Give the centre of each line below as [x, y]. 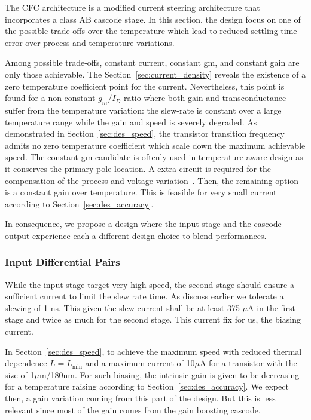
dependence [26, 363]
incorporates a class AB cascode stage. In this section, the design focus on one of [153, 19]
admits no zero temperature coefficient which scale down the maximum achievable [155, 145]
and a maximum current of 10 [140, 363]
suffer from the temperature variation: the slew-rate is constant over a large [143, 110]
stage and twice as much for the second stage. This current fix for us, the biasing [153, 319]
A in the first [272, 307]
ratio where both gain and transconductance [205, 98]
